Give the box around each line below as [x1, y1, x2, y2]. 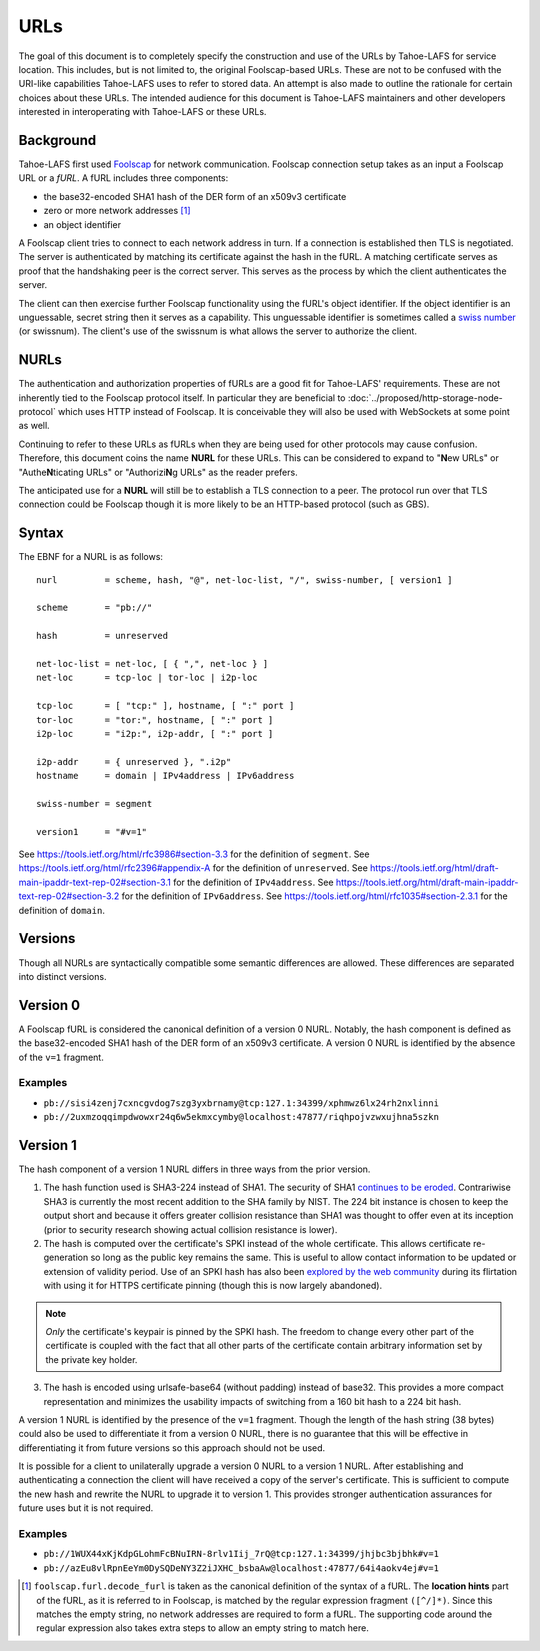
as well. [18, 420, 50, 432]
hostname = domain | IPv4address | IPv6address [36, 770, 295, 782]
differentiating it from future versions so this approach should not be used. [18, 1441, 326, 1454]
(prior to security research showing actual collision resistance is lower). [43, 1223, 338, 1235]
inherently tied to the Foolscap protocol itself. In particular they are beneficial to [18, 391, 346, 404]
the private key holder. [45, 1353, 138, 1365]
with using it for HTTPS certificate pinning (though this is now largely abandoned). [43, 1280, 383, 1292]
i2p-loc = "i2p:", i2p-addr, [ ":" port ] [36, 728, 274, 739]
